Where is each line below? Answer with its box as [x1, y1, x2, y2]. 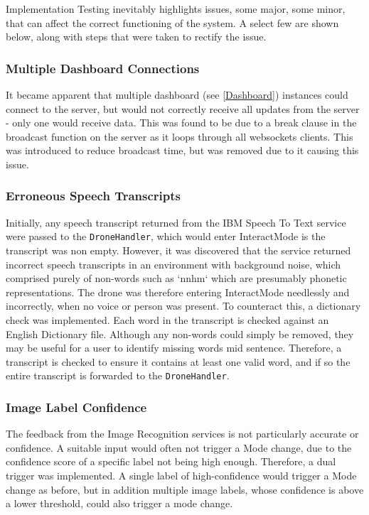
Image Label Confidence [6, 398, 147, 416]
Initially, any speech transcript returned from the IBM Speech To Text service [6, 215, 346, 229]
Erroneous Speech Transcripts [6, 187, 181, 205]
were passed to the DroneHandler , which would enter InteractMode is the [6, 229, 326, 244]
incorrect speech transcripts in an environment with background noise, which [6, 256, 341, 271]
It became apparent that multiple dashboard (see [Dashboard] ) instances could [6, 87, 348, 102]
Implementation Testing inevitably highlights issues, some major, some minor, [6, 1, 346, 16]
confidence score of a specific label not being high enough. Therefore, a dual [6, 454, 336, 469]
